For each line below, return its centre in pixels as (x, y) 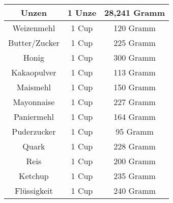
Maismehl (34, 87)
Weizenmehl (34, 28)
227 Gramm (135, 102)
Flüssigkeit (34, 191)
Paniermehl (34, 117)
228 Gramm (135, 146)
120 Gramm (135, 28)
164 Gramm (135, 117)
